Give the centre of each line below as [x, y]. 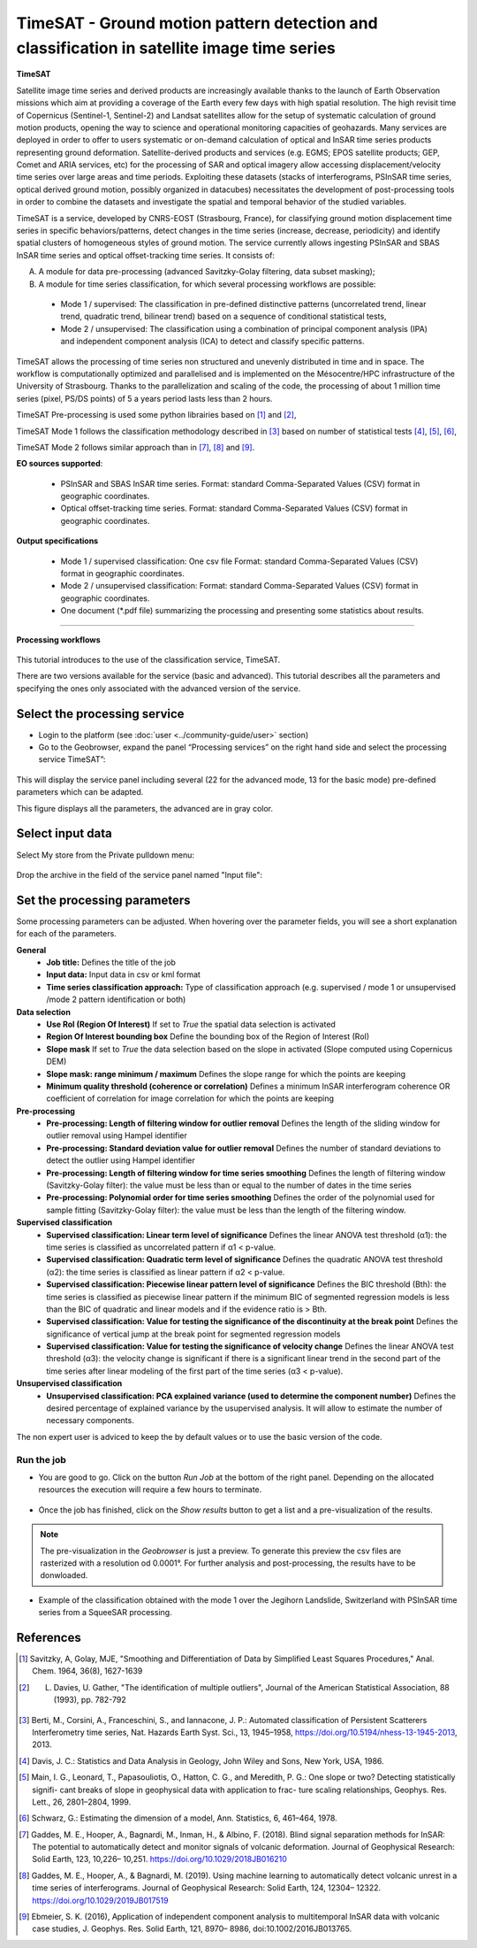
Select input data [64, 833]
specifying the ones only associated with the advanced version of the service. [159, 688]
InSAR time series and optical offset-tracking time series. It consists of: [146, 255]
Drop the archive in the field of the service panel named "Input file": [140, 874]
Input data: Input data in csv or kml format [123, 974]
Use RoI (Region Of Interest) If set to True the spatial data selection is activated [191, 1024]
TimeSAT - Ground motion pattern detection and [197, 23]
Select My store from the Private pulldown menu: [105, 855]
